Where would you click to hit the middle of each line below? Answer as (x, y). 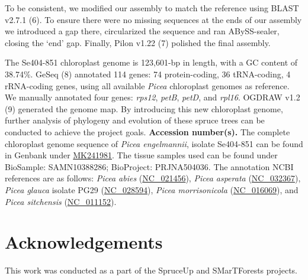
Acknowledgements (84, 242)
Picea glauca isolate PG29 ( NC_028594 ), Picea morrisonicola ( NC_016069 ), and (152, 189)
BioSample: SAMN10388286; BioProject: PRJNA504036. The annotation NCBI (149, 166)
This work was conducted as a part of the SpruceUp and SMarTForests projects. (151, 270)
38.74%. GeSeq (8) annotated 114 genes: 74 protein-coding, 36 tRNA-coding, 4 (148, 74)
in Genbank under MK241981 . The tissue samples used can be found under (141, 155)
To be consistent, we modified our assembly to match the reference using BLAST (152, 8)
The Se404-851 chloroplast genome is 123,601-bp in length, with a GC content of (151, 62)
